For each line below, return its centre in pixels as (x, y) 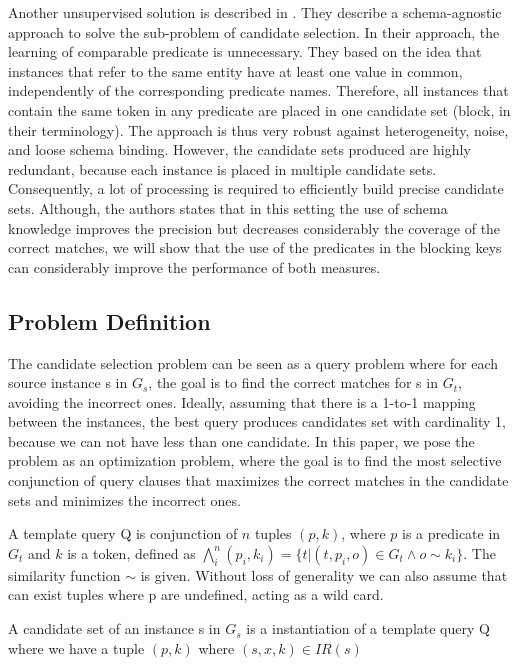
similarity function (64, 574)
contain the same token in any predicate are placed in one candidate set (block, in (259, 109)
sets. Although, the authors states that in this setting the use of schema (228, 207)
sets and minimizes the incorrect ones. (124, 499)
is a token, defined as (131, 552)
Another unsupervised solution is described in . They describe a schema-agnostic (255, 12)
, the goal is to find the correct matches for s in (293, 382)
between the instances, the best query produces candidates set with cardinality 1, (257, 421)
